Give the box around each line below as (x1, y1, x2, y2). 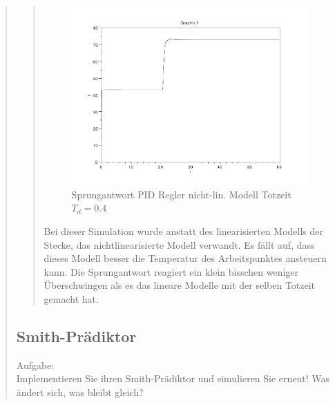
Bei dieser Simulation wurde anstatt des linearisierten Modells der (44, 224, 324, 238)
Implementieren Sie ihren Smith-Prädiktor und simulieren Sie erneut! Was (16, 371, 330, 386)
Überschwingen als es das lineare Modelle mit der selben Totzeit (44, 278, 316, 292)
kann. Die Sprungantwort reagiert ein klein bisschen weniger (44, 264, 299, 279)
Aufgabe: (16, 357, 55, 372)
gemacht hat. (44, 292, 99, 306)
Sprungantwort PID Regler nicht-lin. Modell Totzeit (71, 187, 291, 201)
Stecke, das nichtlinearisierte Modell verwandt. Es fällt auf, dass (44, 237, 315, 252)
